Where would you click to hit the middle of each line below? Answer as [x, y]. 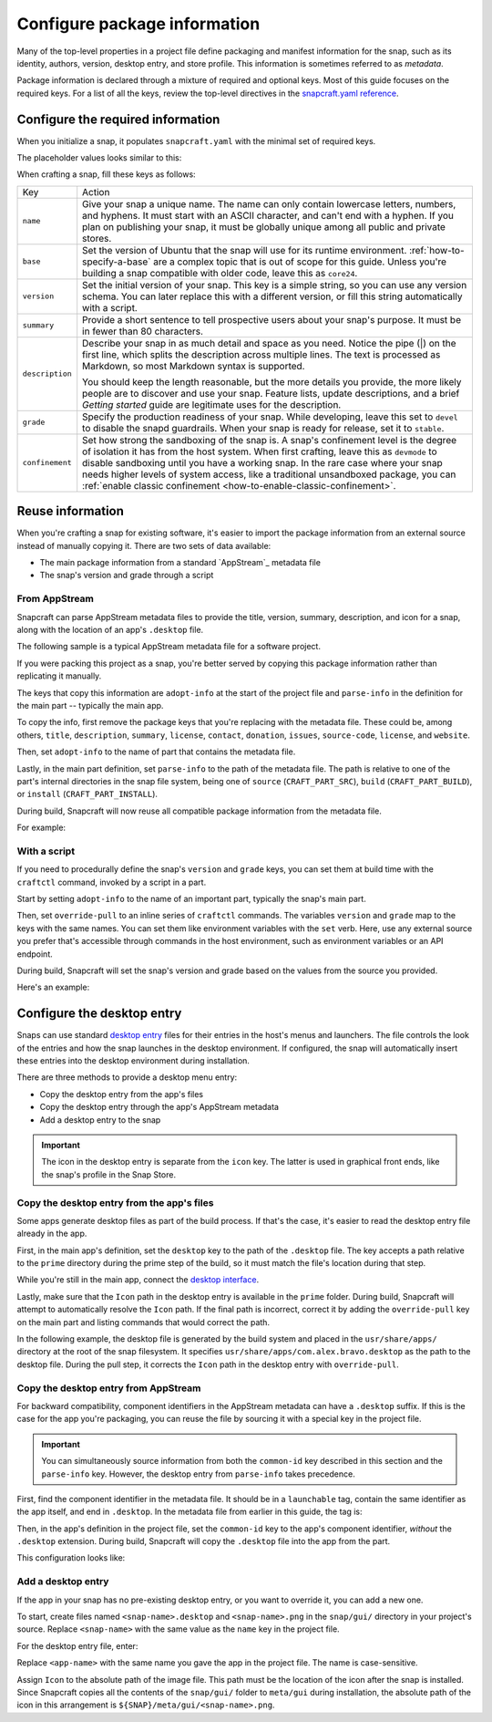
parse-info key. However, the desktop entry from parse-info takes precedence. [198, 1474]
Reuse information [71, 511]
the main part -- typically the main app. [90, 705]
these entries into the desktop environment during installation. [133, 1061]
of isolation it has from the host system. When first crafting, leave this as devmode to [260, 451]
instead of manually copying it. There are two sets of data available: [144, 545]
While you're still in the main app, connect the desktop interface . [138, 1280]
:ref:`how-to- [436, 250]
